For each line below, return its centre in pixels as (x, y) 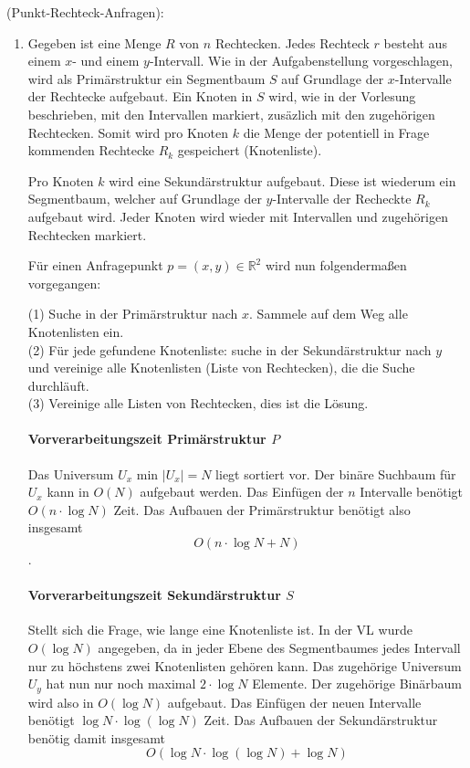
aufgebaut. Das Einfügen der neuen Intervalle (294, 702)
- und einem (106, 61)
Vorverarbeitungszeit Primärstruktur (147, 439)
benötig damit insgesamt (97, 737)
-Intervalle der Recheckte (342, 199)
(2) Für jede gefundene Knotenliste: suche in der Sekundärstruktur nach (230, 349)
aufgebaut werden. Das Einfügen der (242, 492)
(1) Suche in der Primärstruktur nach (133, 314)
